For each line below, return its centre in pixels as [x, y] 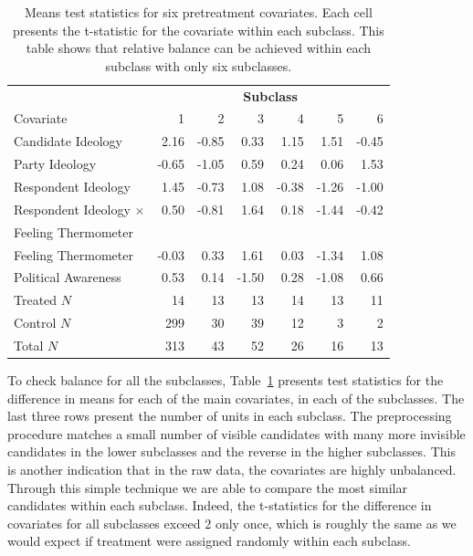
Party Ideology [55, 164]
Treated [36, 300]
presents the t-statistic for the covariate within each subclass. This [199, 30]
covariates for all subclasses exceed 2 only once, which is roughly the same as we [232, 523]
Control [35, 323]
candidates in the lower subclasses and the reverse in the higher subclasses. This [231, 451]
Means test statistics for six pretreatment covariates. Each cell [199, 12]
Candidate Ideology [68, 141]
